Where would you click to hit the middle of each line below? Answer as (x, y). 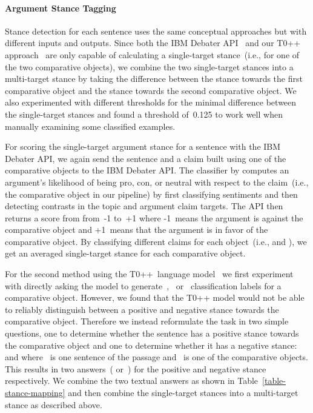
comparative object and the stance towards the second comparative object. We (151, 90)
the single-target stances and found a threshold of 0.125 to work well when (144, 114)
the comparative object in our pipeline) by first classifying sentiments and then (151, 194)
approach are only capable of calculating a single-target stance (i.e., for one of (152, 54)
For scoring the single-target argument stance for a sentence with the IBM (143, 146)
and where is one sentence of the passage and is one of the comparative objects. (156, 357)
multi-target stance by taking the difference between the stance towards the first (154, 79)
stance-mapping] (35, 393)
